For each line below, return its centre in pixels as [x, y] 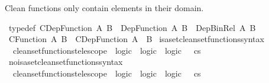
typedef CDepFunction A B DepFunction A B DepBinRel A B [132, 27]
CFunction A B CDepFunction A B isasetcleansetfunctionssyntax [136, 39]
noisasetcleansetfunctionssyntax [66, 62]
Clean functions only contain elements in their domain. [104, 8]
